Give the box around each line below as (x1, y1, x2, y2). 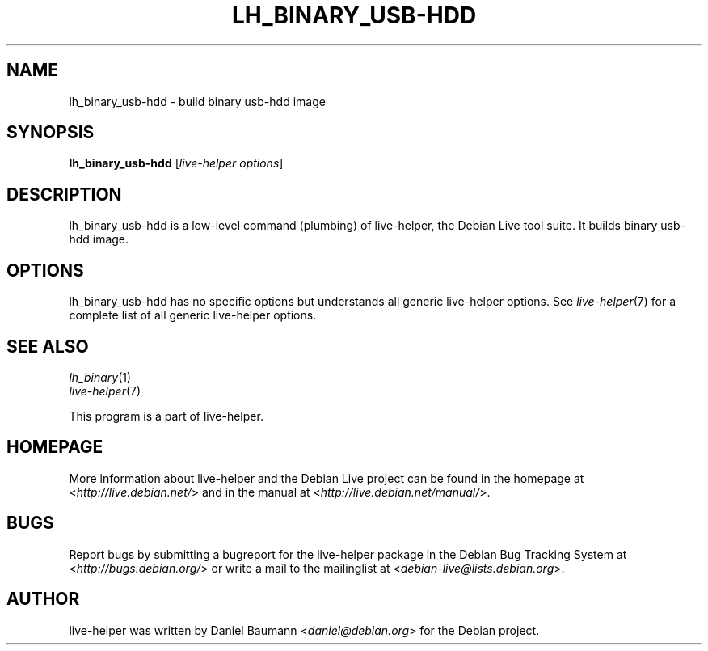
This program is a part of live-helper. (69, 408, 263, 423)
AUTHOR (6, 589, 80, 610)
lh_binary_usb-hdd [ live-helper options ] (69, 156, 284, 171)
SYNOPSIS (6, 122, 95, 143)
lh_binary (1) (69, 370, 132, 384)
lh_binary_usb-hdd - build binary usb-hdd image (69, 94, 326, 108)
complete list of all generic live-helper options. (69, 308, 317, 323)
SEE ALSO (6, 336, 89, 357)
